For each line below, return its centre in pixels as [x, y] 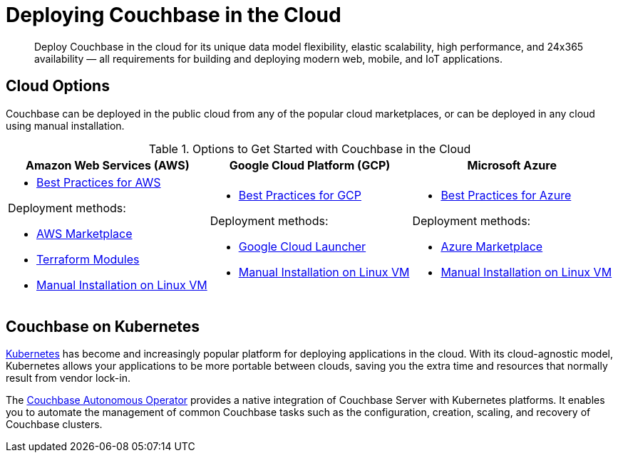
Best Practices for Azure [506, 195]
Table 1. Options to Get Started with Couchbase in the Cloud [310, 149]
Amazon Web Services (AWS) [107, 165]
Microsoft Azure [512, 165]
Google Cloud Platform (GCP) [310, 165]
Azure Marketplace [492, 246]
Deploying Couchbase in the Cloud [174, 15]
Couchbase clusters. [54, 425]
